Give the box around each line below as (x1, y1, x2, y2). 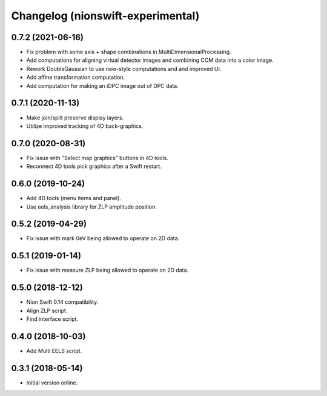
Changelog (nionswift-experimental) (11, 9, 200, 22)
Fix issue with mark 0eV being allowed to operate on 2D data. (26, 235, 180, 242)
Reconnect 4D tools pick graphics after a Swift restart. (26, 163, 162, 170)
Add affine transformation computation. (26, 73, 125, 81)
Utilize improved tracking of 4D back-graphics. (26, 122, 144, 130)
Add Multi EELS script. (26, 347, 82, 354)
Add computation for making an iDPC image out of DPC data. (26, 82, 179, 89)
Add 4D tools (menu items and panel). (26, 195, 121, 202)
